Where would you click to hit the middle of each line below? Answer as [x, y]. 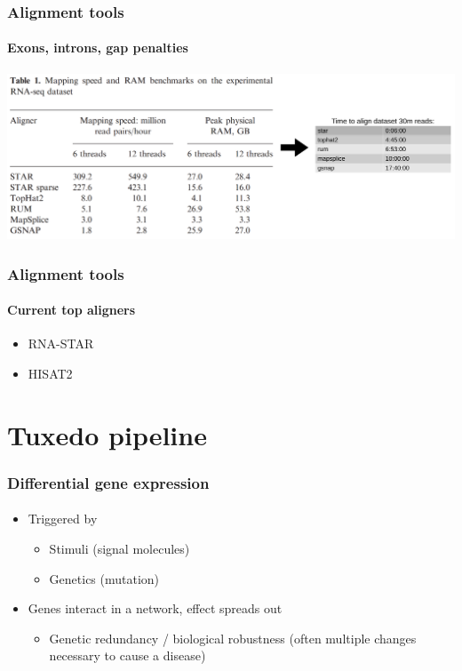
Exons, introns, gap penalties [98, 48]
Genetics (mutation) [104, 578]
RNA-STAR [61, 343]
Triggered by [63, 519]
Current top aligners [72, 310]
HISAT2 [50, 373]
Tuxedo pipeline [107, 434]
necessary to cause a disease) [127, 655]
